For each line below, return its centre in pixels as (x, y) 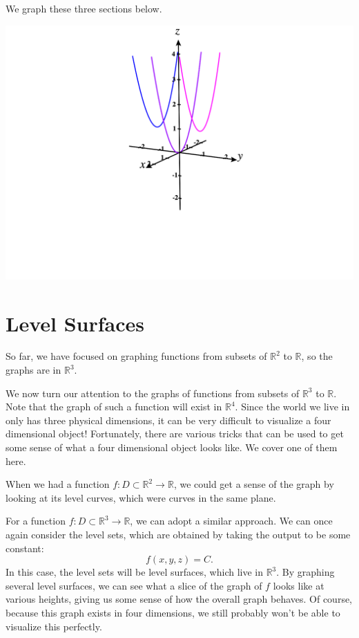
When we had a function (58, 484)
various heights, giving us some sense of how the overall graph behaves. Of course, (179, 599)
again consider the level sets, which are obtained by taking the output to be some (178, 535)
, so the (317, 356)
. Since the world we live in (292, 407)
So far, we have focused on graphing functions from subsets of (136, 356)
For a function (36, 521)
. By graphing (305, 572)
